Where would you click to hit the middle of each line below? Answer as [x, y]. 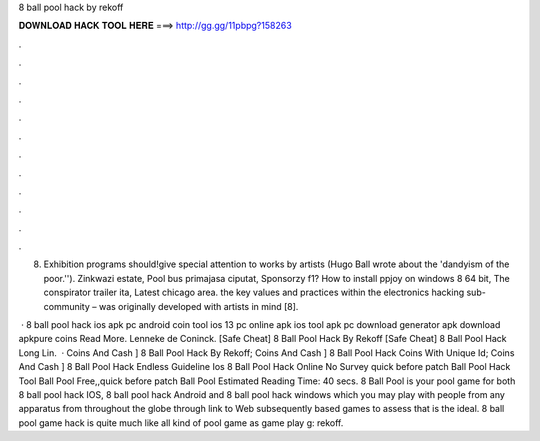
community [66, 306]
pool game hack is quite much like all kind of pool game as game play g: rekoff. [181, 422]
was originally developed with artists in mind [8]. [198, 306]
